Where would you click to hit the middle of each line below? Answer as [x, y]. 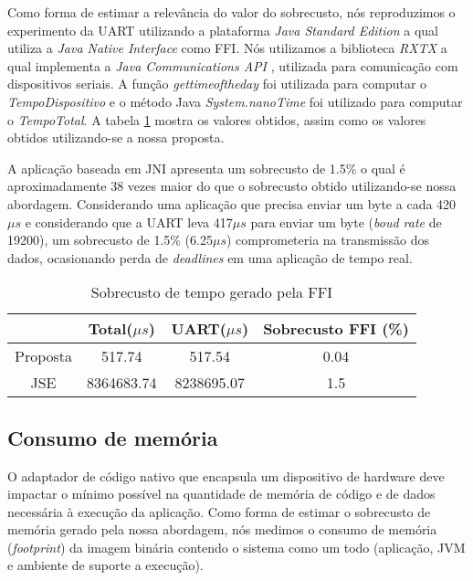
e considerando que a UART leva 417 [129, 222]
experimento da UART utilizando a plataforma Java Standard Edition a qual [223, 30]
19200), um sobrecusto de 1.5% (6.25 [110, 240]
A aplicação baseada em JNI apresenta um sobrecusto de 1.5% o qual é [206, 168]
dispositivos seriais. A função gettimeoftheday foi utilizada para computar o [217, 84]
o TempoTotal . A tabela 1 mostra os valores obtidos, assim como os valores [217, 119]
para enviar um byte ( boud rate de [346, 222]
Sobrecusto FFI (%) [336, 329]
